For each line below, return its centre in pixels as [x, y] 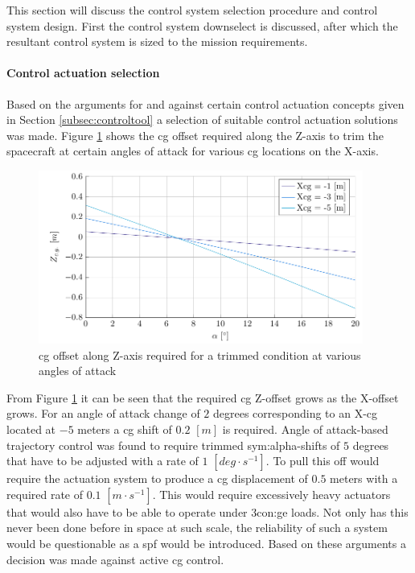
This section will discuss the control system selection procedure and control [192, 10]
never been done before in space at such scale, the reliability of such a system [197, 528]
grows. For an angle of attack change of [103, 413]
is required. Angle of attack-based [305, 429]
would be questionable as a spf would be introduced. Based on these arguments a [206, 543]
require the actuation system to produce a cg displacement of [157, 478]
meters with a [364, 478]
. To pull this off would [323, 461]
